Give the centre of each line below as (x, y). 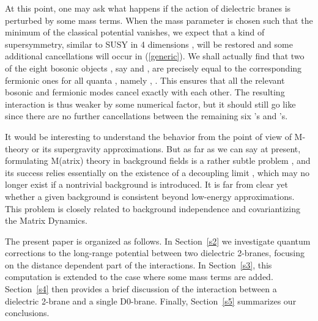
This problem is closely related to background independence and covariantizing (153, 208)
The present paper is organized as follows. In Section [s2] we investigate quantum (158, 241)
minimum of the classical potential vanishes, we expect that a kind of (135, 32)
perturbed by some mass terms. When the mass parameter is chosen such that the (159, 20)
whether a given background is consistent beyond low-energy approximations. (150, 196)
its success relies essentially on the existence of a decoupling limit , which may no (157, 172)
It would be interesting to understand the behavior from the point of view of (148, 136)
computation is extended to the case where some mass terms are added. (139, 277)
